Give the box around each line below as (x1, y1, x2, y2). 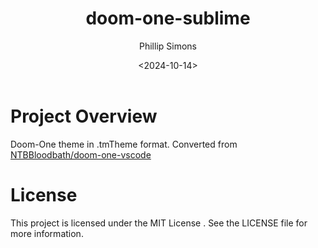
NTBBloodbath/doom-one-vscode (10, 148, 152, 161)
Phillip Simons (139, 40, 197, 52)
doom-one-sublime (85, 7, 251, 30)
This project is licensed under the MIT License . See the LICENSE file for (10, 217, 308, 229)
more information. (10, 227, 84, 239)
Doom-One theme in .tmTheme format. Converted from (10, 138, 238, 150)
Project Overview (10, 105, 158, 127)
